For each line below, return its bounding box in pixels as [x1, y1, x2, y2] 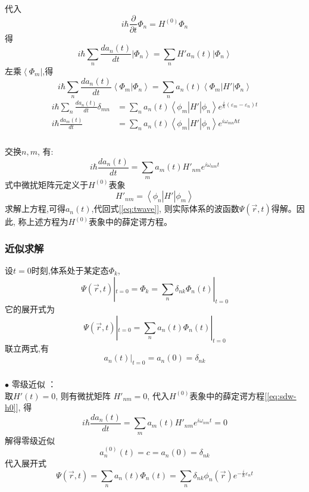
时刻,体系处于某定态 [31, 264, 109, 276]
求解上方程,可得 [5, 202, 65, 215]
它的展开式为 [5, 303, 55, 315]
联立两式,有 [5, 341, 49, 354]
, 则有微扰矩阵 [55, 389, 111, 402]
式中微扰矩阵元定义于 [5, 178, 88, 190]
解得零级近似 [5, 434, 55, 446]
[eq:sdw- [267, 389, 296, 402]
